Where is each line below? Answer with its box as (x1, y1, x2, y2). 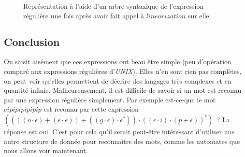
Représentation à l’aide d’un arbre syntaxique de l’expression (23, 1, 204, 11)
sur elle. (187, 10, 211, 20)
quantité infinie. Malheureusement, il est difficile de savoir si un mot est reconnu (4, 85, 242, 95)
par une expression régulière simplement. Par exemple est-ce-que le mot (4, 94, 216, 104)
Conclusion (4, 34, 60, 49)
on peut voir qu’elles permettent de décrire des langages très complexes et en (4, 75, 231, 86)
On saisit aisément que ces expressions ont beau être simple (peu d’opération (4, 57, 231, 67)
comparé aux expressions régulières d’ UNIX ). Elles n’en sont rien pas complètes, (4, 66, 242, 76)
